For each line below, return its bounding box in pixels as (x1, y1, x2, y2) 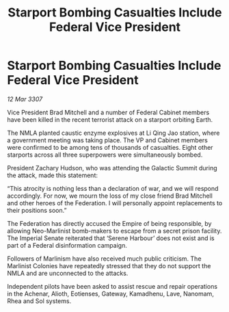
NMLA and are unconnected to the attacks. (7, 269, 129, 277)
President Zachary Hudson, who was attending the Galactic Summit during (7, 164, 217, 172)
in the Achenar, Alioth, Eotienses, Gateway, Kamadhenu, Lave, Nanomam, (7, 289, 214, 298)
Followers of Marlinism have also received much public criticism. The (7, 255, 202, 263)
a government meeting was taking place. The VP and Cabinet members (7, 135, 208, 144)
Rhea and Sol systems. (7, 296, 72, 305)
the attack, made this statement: (7, 171, 98, 179)
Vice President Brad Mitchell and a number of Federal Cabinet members (7, 108, 210, 116)
